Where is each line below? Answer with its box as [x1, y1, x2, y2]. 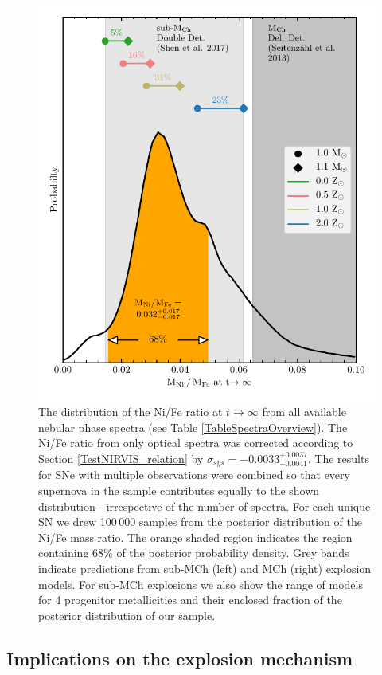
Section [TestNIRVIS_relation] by [38, 449, 204, 466]
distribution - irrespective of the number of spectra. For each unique [38, 497, 371, 514]
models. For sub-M [38, 575, 130, 592]
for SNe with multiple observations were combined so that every [38, 466, 350, 483]
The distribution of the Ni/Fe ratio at [38, 403, 223, 420]
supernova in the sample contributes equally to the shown [38, 481, 320, 498]
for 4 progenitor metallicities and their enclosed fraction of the [38, 591, 342, 608]
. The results [307, 449, 369, 466]
